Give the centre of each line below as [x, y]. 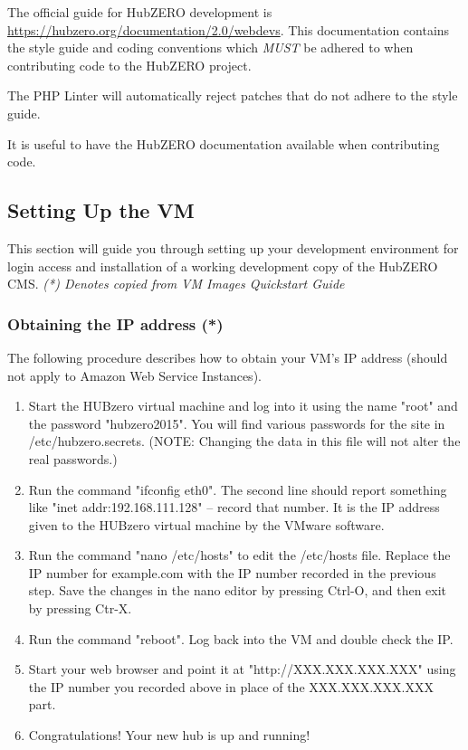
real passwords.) [73, 458]
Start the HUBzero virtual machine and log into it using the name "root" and [243, 406]
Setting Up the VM [101, 210]
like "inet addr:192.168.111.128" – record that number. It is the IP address [234, 507]
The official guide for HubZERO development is [140, 12]
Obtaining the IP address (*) [115, 323]
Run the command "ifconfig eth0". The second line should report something [238, 489]
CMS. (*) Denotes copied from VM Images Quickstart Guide [176, 284]
